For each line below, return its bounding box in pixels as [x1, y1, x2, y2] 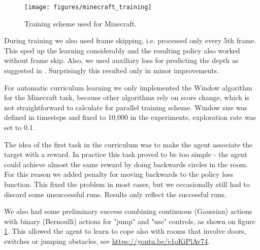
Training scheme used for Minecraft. [24, 18, 137, 28]
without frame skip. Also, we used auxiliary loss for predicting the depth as [4, 55, 239, 66]
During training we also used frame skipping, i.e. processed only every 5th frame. [4, 35, 256, 46]
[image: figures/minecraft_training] [24, 4, 152, 11]
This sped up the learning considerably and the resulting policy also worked [4, 45, 240, 55]
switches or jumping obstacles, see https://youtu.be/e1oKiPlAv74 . [4, 235, 210, 246]
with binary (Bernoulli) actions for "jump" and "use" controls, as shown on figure [4, 215, 255, 226]
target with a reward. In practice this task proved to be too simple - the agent [4, 149, 248, 160]
